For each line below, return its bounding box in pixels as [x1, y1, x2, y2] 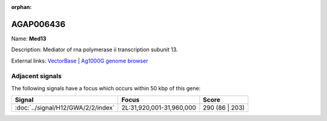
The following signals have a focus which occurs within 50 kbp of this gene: [11, 84, 201, 92]
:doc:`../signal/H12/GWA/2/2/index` [15, 104, 115, 112]
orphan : [11, 4, 32, 10]
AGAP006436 [11, 19, 66, 29]
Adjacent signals [11, 72, 62, 81]
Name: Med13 [11, 35, 47, 42]
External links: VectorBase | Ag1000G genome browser [11, 57, 148, 64]
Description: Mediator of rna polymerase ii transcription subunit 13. [11, 46, 178, 54]
